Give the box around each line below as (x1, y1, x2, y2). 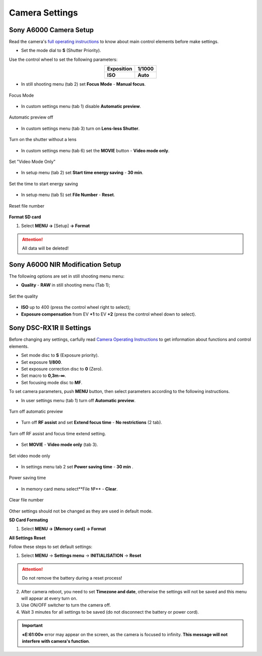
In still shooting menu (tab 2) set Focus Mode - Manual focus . (21, 81, 146, 87)
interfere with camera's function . (22, 638, 90, 644)
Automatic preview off (9, 114, 53, 120)
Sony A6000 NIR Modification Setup (9, 260, 121, 268)
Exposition (107, 66, 132, 72)
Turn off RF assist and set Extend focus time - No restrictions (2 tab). (21, 420, 163, 426)
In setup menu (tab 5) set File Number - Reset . (21, 192, 115, 198)
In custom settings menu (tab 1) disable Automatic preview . (21, 104, 141, 109)
